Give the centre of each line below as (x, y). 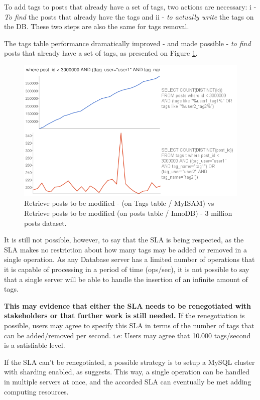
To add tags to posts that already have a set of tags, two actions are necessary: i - (130, 7)
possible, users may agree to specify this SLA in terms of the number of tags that (129, 325)
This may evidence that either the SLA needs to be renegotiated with (128, 305)
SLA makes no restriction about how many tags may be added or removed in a (125, 249)
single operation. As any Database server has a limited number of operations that (129, 259)
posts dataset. (45, 223)
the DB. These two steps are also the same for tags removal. (97, 26)
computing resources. (36, 391)
